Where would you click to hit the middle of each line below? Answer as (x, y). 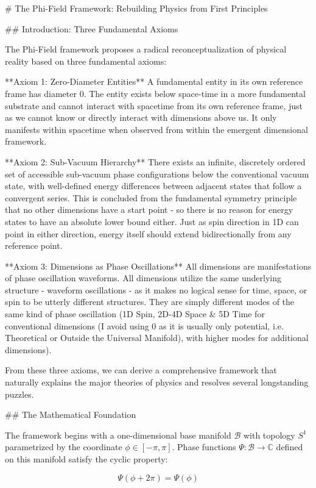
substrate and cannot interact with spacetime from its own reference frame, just (154, 105)
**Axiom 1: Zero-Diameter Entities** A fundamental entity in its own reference (154, 81)
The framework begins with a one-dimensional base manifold (118, 435)
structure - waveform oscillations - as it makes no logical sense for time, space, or (156, 289)
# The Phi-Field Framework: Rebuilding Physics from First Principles (136, 8)
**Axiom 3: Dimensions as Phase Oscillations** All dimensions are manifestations (158, 266)
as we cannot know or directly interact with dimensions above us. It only (141, 117)
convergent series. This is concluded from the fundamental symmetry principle (151, 197)
